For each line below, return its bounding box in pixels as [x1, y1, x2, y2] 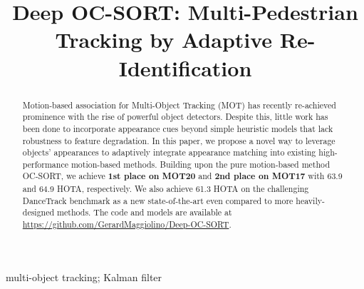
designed [22, 206, 55, 218]
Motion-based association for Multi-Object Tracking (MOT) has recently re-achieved [22, 98, 336, 111]
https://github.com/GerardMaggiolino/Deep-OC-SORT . [22, 218, 232, 230]
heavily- [296, 194, 325, 206]
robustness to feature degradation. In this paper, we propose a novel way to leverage [22, 134, 336, 146]
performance [22, 158, 68, 170]
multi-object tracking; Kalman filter [6, 269, 162, 284]
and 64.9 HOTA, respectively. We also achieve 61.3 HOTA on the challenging [22, 183, 309, 195]
